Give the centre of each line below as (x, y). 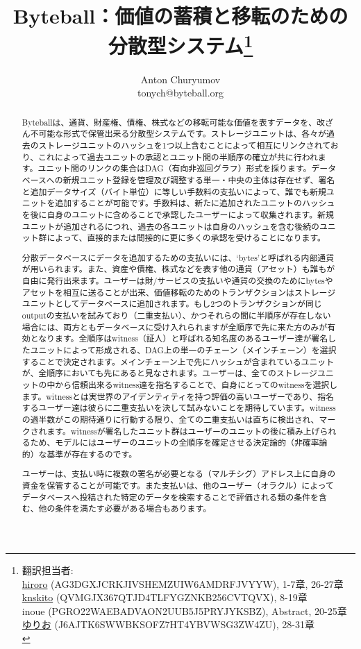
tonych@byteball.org (180, 93)
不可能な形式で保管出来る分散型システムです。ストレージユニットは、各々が (178, 134)
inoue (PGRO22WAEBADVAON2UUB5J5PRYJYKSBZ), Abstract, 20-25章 (184, 610)
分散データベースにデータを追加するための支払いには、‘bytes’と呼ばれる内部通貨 (178, 257)
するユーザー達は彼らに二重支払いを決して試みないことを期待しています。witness (179, 408)
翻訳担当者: (48, 570)
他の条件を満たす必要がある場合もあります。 (125, 508)
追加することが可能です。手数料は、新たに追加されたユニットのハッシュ (195, 203)
